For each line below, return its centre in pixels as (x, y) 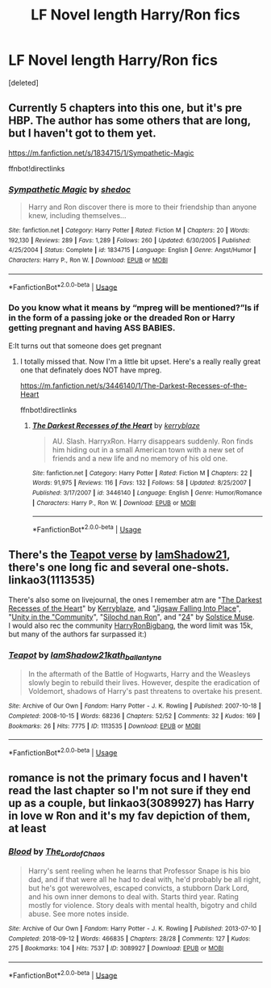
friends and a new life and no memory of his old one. (140, 458)
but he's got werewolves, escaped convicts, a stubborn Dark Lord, (139, 888)
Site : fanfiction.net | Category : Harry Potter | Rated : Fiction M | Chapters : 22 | (142, 473)
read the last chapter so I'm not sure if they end (130, 790)
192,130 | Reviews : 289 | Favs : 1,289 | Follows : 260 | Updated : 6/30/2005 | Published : (130, 240)
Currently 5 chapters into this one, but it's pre (125, 108)
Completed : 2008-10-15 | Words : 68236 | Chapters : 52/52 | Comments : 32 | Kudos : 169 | (134, 716)
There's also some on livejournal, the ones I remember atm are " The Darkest (135, 599)
